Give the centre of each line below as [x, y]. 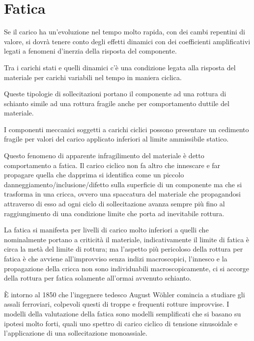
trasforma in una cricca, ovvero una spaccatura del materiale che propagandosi [122, 194]
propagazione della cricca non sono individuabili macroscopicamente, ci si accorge [127, 268]
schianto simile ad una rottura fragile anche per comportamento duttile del [117, 103]
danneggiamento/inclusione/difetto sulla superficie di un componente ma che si [123, 184]
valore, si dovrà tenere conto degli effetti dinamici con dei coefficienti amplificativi [127, 41]
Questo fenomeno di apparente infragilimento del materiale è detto [104, 156]
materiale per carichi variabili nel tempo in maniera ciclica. [93, 77]
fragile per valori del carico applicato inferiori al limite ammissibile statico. [116, 139]
